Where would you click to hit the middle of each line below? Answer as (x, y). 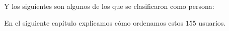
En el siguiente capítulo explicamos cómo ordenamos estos (94, 22)
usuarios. (212, 22)
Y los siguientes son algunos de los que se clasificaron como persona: (109, 6)
